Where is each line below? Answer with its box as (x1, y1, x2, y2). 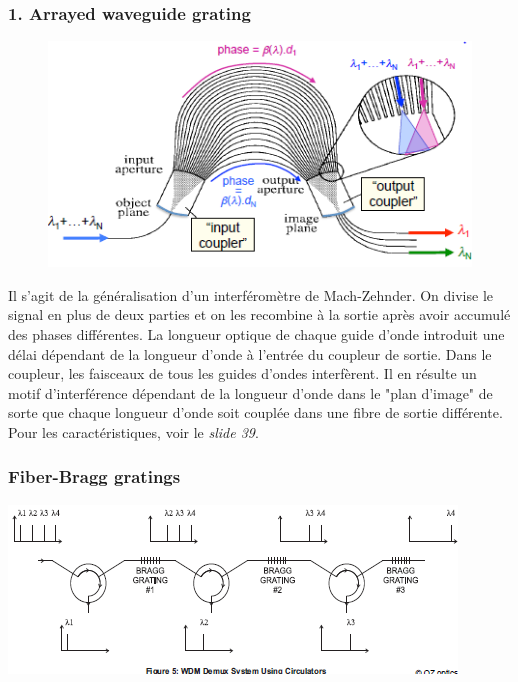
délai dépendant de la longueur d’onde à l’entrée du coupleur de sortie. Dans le (8, 343, 492, 364)
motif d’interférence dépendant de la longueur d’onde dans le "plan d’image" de (8, 382, 493, 403)
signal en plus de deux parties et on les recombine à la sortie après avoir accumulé (8, 304, 511, 325)
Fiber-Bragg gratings (8, 464, 181, 489)
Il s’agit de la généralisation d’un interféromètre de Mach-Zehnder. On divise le (8, 284, 493, 305)
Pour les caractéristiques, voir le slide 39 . (8, 421, 259, 442)
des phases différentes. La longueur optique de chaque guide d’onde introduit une (8, 324, 505, 344)
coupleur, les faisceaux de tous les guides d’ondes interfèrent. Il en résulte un (8, 363, 477, 384)
